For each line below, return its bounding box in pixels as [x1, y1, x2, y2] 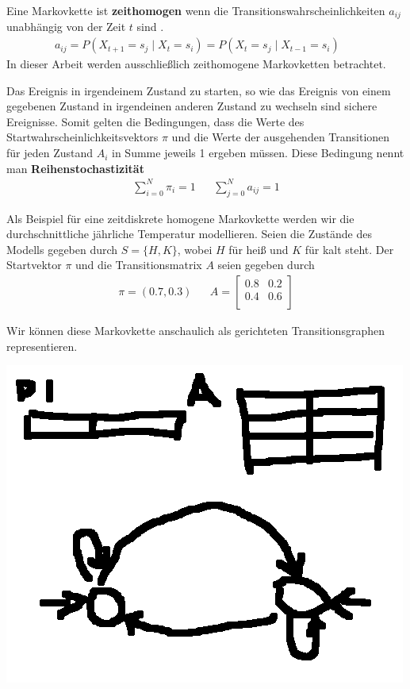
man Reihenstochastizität [6, 160, 144, 176]
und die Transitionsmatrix [75, 256, 202, 273]
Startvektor [6, 256, 62, 273]
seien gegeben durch [217, 256, 315, 273]
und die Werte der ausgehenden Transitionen [171, 129, 390, 145]
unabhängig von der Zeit [6, 18, 126, 35]
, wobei [177, 241, 213, 257]
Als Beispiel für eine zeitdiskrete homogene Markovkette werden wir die [6, 210, 354, 226]
